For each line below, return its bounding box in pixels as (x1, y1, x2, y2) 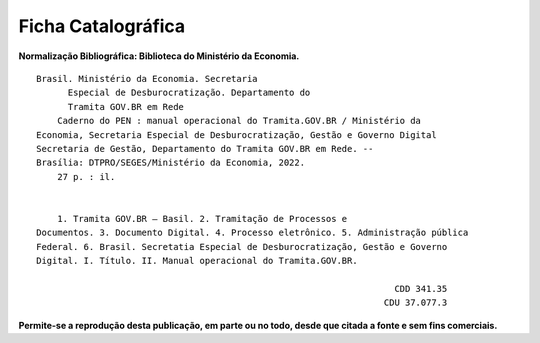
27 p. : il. (56, 171, 116, 182)
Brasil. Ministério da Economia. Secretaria (36, 73, 259, 84)
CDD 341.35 (394, 283, 448, 294)
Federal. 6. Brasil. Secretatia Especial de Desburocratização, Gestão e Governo (36, 241, 448, 252)
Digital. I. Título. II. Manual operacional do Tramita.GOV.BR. (36, 255, 359, 267)
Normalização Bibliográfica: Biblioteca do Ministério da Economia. (18, 50, 300, 62)
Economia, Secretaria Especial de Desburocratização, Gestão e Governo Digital (36, 129, 437, 140)
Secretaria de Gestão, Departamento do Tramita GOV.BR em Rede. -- (36, 143, 374, 154)
